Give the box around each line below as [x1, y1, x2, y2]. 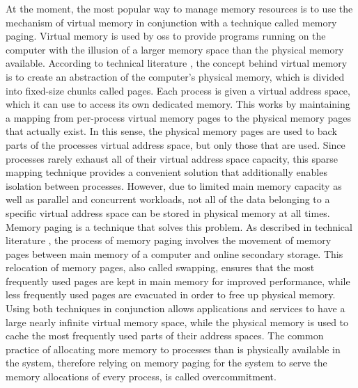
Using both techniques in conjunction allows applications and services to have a [6, 301, 345, 316]
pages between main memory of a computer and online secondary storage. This [6, 246, 343, 261]
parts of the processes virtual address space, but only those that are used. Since [6, 137, 345, 152]
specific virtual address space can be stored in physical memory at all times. [6, 205, 330, 220]
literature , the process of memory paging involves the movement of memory [6, 233, 332, 248]
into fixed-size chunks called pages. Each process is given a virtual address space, [6, 83, 350, 97]
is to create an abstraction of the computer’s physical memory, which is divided [6, 69, 345, 83]
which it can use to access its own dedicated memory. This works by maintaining [6, 97, 350, 111]
